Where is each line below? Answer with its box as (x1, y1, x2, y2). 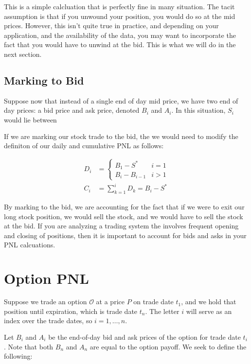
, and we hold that (181, 296, 236, 307)
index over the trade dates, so (4, 315, 92, 326)
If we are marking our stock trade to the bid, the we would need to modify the (4, 131, 238, 141)
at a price (96, 296, 125, 307)
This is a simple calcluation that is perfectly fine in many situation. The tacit (4, 1, 235, 11)
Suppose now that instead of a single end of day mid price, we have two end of (4, 95, 238, 105)
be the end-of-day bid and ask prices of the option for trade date (48, 331, 241, 342)
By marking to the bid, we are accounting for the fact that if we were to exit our (4, 202, 245, 212)
